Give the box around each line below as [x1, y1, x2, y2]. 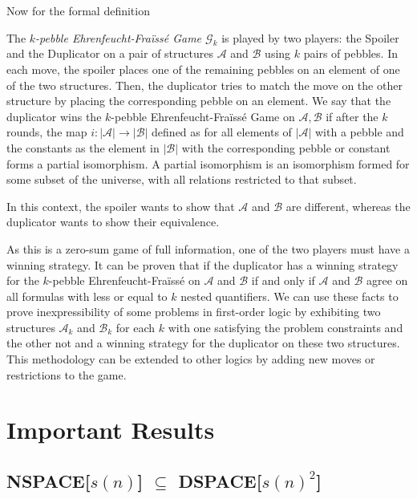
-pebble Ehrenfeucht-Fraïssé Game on [111, 108, 295, 124]
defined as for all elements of [152, 124, 292, 140]
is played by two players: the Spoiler [221, 29, 399, 46]
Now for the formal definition [6, 2, 150, 18]
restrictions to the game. [6, 366, 127, 383]
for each [115, 318, 156, 335]
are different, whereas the [285, 197, 411, 214]
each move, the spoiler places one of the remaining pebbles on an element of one [6, 60, 400, 77]
